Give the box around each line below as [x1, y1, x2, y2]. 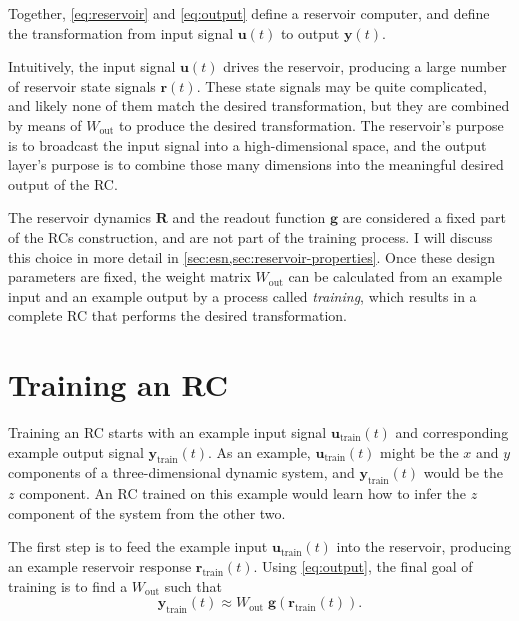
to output [280, 22, 340, 43]
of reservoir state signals [8, 75, 156, 96]
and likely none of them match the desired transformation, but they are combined [8, 95, 510, 116]
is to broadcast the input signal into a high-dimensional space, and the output [8, 134, 487, 155]
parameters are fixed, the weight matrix [8, 266, 251, 287]
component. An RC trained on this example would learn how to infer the [19, 483, 467, 504]
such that [164, 575, 222, 596]
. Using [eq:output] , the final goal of [253, 556, 473, 576]
